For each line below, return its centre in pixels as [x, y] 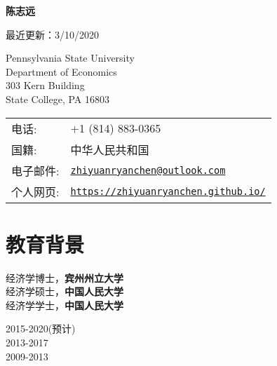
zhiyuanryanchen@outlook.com [148, 170]
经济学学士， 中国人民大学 [65, 305]
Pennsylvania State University [70, 58]
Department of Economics [61, 71]
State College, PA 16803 [58, 99]
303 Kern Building [45, 85]
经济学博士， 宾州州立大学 [65, 277]
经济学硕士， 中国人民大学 [65, 291]
